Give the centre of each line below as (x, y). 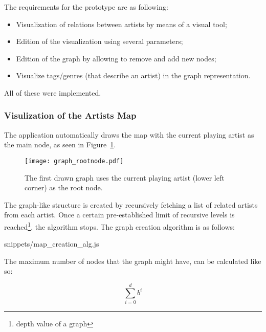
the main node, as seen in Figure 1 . (60, 145)
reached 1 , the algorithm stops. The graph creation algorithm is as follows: (119, 226)
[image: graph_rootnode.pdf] (74, 161)
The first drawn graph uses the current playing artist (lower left (125, 177)
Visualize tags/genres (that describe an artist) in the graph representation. (133, 75)
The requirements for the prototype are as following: (86, 7)
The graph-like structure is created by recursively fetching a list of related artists (131, 204)
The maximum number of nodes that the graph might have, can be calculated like (133, 261)
